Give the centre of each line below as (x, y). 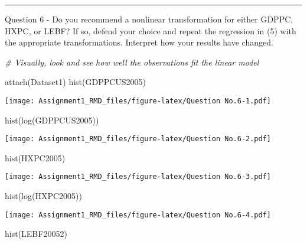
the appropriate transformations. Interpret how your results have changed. (139, 42)
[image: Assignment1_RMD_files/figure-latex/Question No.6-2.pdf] (138, 139)
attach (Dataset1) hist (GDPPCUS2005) (76, 82)
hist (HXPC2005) (35, 157)
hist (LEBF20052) (36, 234)
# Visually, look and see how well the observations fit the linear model (132, 62)
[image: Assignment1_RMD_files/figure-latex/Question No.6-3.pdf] (138, 177)
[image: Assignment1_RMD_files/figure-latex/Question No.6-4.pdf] (138, 215)
